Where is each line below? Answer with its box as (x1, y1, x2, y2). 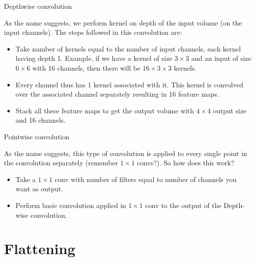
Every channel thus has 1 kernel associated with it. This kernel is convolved (15, 79, 243, 89)
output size (213, 105, 247, 115)
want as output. (15, 183, 63, 194)
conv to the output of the (145, 200, 222, 210)
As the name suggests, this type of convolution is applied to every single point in (4, 148, 247, 158)
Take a (15, 174, 36, 184)
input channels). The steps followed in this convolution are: (4, 27, 182, 37)
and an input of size (191, 53, 252, 63)
